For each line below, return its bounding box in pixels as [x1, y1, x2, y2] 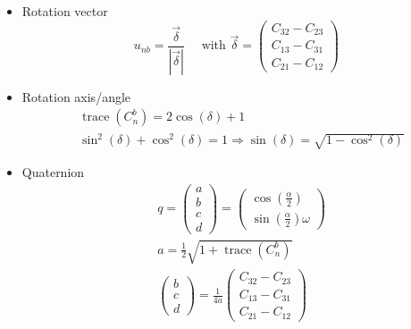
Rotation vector [21, 2, 108, 20]
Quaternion [21, 163, 85, 181]
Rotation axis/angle [21, 87, 131, 105]
